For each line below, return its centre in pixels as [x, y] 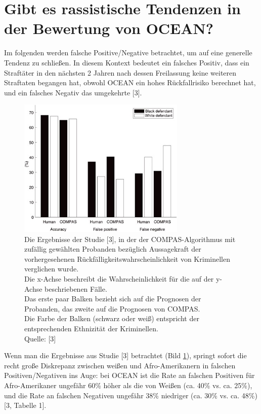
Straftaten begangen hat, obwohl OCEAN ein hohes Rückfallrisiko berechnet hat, [130, 82]
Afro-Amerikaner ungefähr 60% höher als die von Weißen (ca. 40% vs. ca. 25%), [128, 385]
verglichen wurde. [52, 269]
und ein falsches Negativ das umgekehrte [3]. [73, 92]
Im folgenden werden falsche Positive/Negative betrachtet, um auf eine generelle [128, 53]
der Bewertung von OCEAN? [109, 28]
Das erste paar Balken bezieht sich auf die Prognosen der [113, 299]
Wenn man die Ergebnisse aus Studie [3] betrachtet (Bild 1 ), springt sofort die [125, 355]
